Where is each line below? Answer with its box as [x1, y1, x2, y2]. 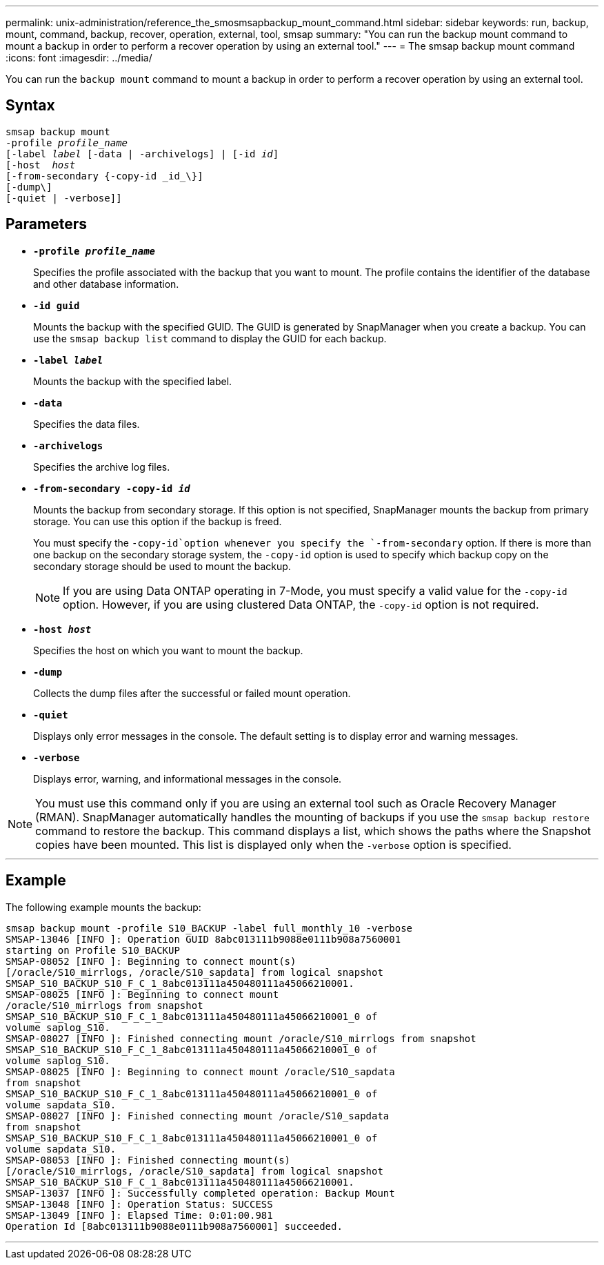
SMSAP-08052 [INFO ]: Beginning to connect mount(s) [6, 955, 296, 967]
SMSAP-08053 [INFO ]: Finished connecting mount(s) [6, 1154, 291, 1166]
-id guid [33, 300, 80, 311]
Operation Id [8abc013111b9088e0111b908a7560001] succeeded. [6, 1220, 343, 1232]
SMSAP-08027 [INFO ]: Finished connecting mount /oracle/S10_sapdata [6, 1110, 390, 1121]
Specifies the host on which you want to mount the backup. [33, 644, 303, 656]
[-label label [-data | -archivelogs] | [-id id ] [6, 148, 279, 159]
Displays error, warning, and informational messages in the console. [33, 772, 342, 785]
